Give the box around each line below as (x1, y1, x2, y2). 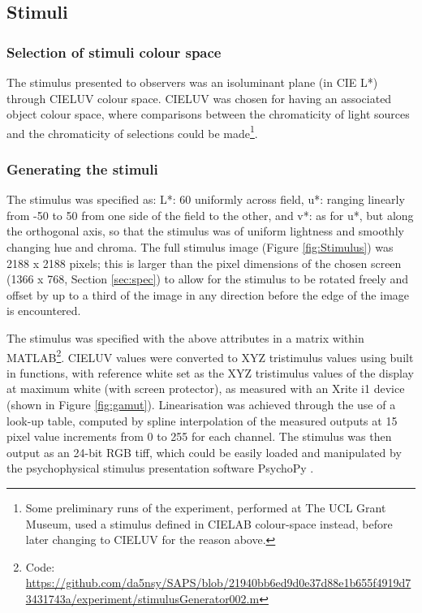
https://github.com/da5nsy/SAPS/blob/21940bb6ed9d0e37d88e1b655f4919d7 (25, 574, 411, 591)
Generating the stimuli (6, 158, 158, 179)
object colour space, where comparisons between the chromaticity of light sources (6, 106, 410, 123)
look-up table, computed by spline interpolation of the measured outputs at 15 (6, 412, 398, 429)
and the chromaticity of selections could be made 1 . (6, 122, 258, 141)
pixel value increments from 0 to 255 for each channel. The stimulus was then (6, 428, 392, 445)
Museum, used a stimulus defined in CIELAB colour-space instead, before (25, 515, 393, 532)
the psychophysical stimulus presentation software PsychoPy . (6, 460, 314, 477)
